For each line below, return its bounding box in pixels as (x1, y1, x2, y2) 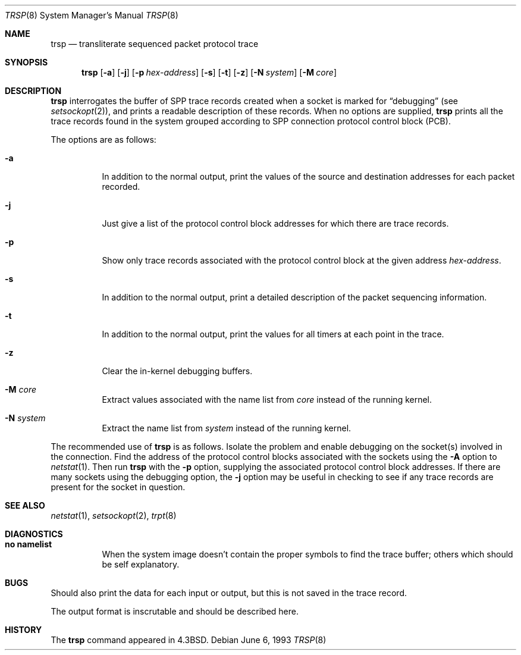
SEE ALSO (5, 500, 45, 510)
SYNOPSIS (5, 57, 48, 67)
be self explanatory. (102, 559, 180, 569)
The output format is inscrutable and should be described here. (51, 606, 299, 616)
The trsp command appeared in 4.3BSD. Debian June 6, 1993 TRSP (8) (51, 635, 327, 645)
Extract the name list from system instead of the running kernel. (102, 423, 351, 433)
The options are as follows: (51, 134, 156, 145)
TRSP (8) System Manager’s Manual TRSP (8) (5, 10, 178, 20)
